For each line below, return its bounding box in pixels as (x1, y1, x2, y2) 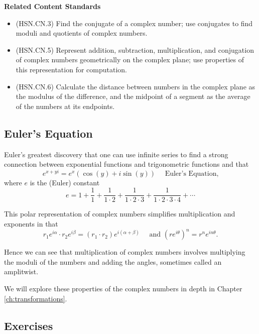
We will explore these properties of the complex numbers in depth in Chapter (4, 283, 242, 293)
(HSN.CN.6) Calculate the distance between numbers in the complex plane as (16, 81, 255, 91)
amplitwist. (4, 266, 39, 277)
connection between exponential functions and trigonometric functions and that (4, 159, 249, 169)
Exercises (4, 317, 53, 333)
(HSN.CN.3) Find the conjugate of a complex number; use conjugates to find (16, 18, 253, 28)
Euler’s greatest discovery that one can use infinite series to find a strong (4, 149, 228, 159)
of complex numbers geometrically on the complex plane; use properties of (16, 54, 244, 65)
